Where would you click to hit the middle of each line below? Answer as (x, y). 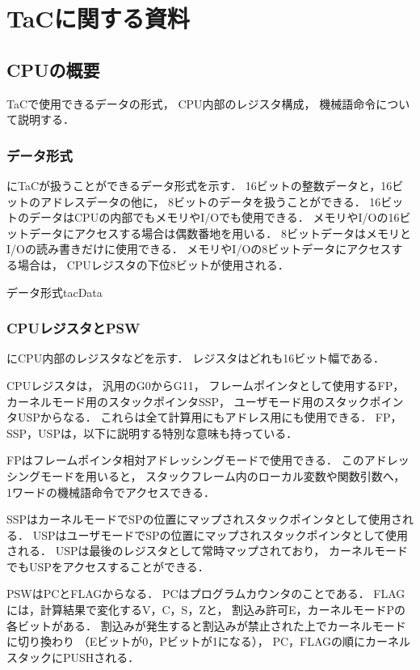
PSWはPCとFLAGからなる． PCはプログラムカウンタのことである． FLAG (206, 594)
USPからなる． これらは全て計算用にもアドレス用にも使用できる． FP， (210, 417)
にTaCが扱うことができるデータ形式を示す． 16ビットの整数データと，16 (199, 185)
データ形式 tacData (55, 292)
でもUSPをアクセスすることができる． (108, 566)
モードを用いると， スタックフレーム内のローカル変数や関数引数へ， (223, 475)
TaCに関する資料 (98, 18)
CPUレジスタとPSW (73, 328)
